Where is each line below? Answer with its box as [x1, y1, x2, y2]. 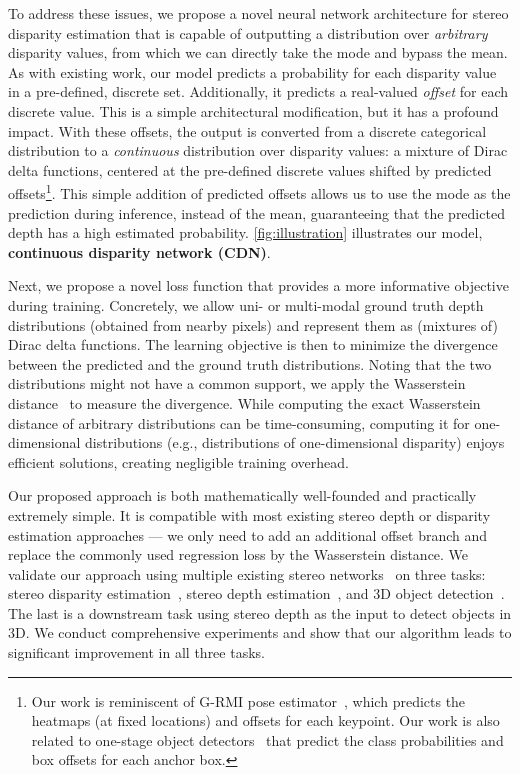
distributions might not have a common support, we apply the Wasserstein [8, 373, 466, 394]
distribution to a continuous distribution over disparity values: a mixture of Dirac [8, 140, 508, 161]
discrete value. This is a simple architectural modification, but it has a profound [8, 100, 499, 121]
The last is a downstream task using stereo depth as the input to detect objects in [8, 602, 512, 623]
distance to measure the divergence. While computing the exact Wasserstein [8, 392, 481, 413]
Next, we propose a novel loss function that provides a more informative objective [8, 275, 509, 296]
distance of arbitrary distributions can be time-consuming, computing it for [8, 412, 470, 433]
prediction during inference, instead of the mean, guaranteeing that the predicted [8, 202, 505, 223]
